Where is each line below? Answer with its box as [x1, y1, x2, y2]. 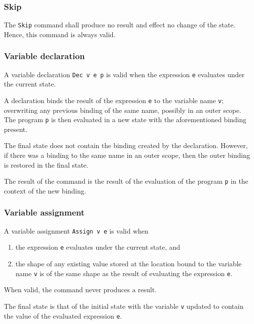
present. [4, 124, 27, 134]
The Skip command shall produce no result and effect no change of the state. [4, 20, 235, 30]
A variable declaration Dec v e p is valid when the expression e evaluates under [4, 69, 245, 79]
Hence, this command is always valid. [4, 29, 116, 39]
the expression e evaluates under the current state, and [15, 242, 180, 252]
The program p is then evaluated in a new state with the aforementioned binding [4, 114, 247, 125]
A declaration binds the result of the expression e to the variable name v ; [4, 95, 224, 105]
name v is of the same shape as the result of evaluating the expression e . [15, 268, 233, 278]
